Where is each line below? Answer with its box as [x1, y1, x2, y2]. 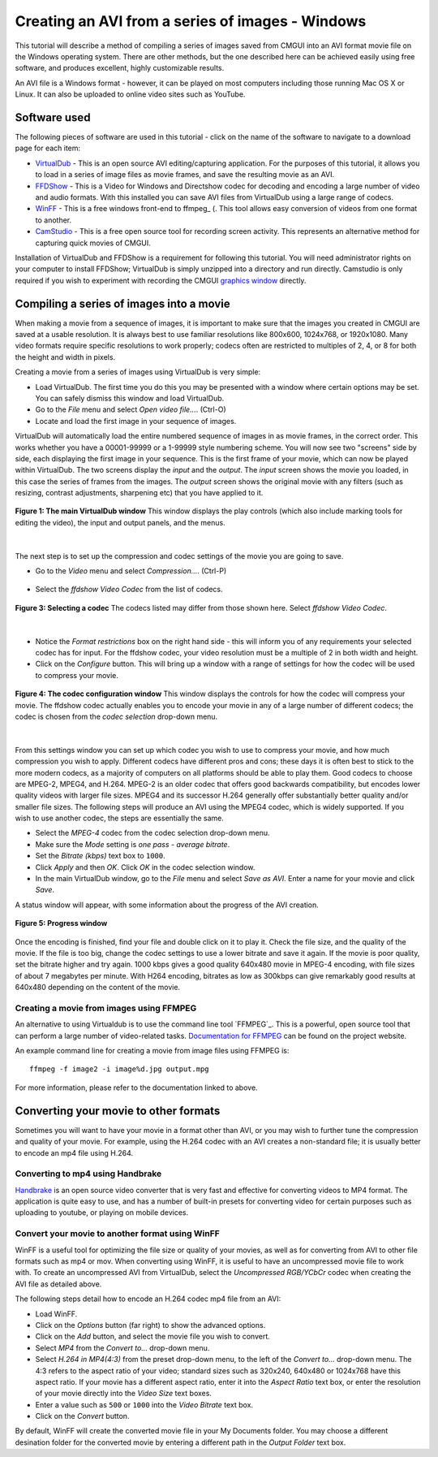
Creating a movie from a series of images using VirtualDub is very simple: [15, 367, 261, 377]
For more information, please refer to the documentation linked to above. [15, 1083, 259, 1092]
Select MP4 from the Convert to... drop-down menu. [35, 1342, 210, 1352]
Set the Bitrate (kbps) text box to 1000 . [35, 851, 165, 861]
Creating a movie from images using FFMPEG [15, 1002, 197, 1014]
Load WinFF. [35, 1308, 78, 1319]
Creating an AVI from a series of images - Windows [15, 12, 367, 30]
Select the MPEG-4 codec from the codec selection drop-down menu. [35, 828, 271, 838]
